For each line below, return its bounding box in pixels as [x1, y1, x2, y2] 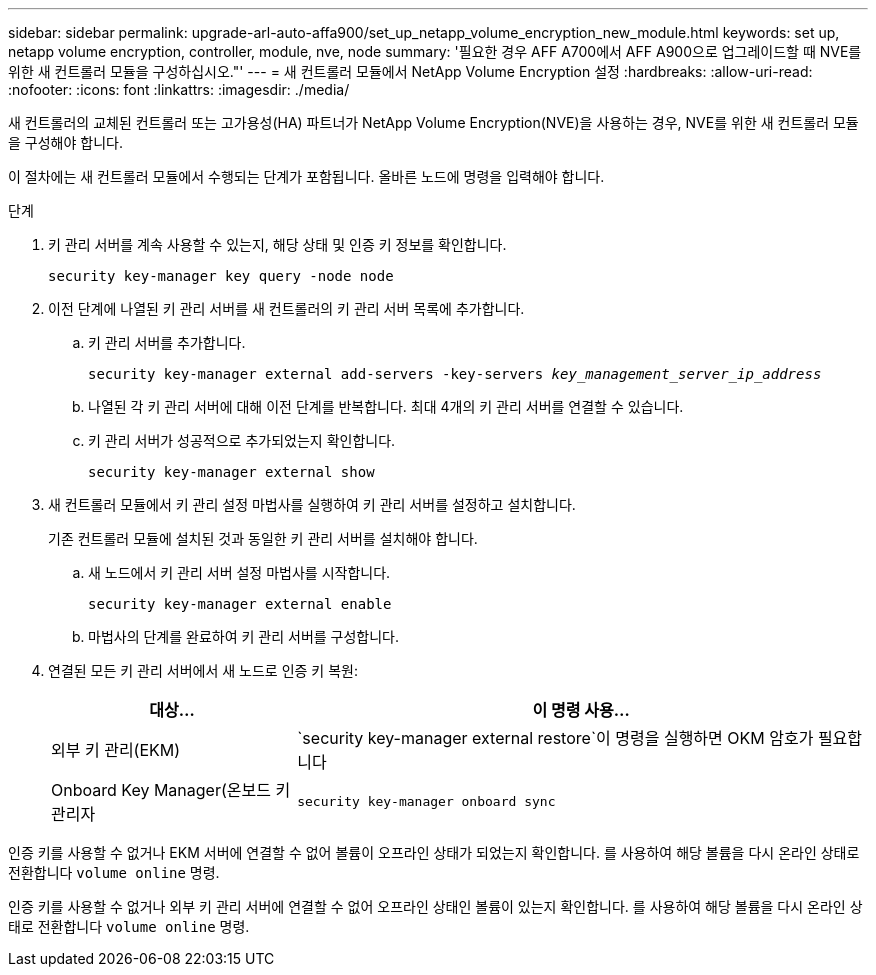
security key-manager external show [88, 464, 375, 480]
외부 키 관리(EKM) [51, 740, 181, 760]
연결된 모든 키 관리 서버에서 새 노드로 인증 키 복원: [48, 662, 358, 679]
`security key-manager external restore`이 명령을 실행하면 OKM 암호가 [297, 728, 814, 748]
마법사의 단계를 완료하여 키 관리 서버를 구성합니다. [88, 628, 400, 645]
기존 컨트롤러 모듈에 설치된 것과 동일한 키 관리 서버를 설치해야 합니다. [48, 530, 478, 547]
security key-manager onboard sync [297, 793, 556, 809]
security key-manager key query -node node [48, 268, 394, 284]
